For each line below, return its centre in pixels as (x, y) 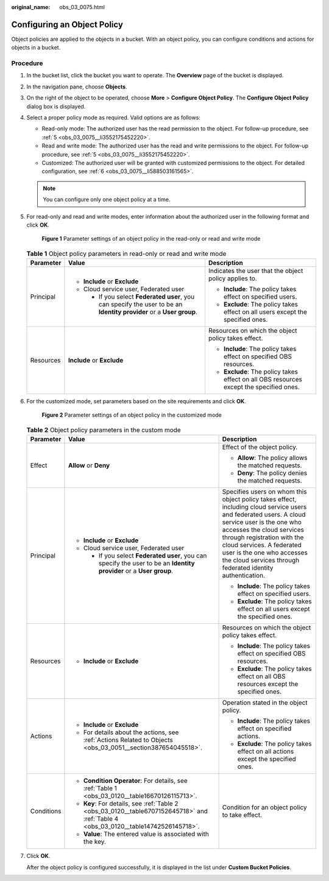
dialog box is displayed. (56, 106)
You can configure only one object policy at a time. (107, 200)
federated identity (248, 568)
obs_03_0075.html (82, 7)
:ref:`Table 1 (100, 788)
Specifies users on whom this (264, 492)
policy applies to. (232, 278)
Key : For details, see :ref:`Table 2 (131, 804)
